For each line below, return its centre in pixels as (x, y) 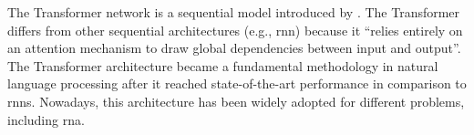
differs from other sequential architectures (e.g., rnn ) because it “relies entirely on (235, 30)
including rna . (46, 119)
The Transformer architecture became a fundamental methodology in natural (223, 65)
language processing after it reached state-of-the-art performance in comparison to (237, 83)
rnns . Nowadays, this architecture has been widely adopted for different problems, (236, 101)
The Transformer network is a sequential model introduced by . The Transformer (234, 12)
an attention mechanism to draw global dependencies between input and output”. (234, 48)
